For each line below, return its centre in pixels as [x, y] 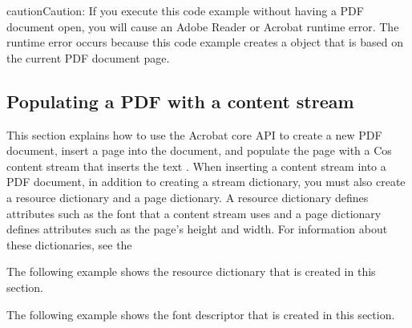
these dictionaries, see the [69, 244]
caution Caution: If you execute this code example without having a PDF [185, 10]
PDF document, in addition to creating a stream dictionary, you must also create [206, 182]
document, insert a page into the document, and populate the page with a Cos [199, 150]
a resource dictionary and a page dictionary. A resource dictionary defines [188, 197]
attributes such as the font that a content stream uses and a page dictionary [194, 213]
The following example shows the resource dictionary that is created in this [191, 271]
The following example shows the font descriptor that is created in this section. [201, 314]
